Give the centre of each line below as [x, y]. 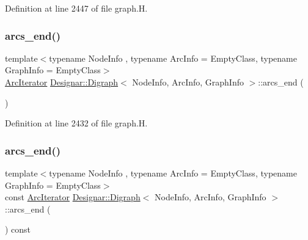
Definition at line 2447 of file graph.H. [76, 8]
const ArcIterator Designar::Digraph [73, 197]
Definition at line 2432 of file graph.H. [76, 123]
